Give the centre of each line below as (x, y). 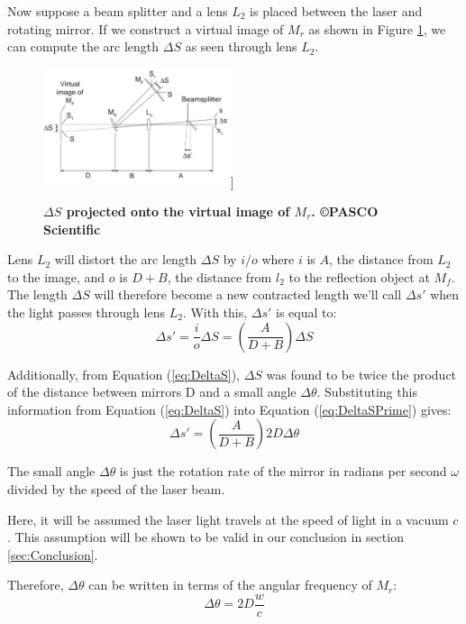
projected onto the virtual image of (178, 211)
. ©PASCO (345, 211)
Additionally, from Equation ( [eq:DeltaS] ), (123, 374)
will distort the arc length (126, 259)
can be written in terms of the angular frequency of (230, 585)
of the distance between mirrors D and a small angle (152, 392)
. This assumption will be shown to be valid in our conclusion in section (206, 537)
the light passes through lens (86, 312)
